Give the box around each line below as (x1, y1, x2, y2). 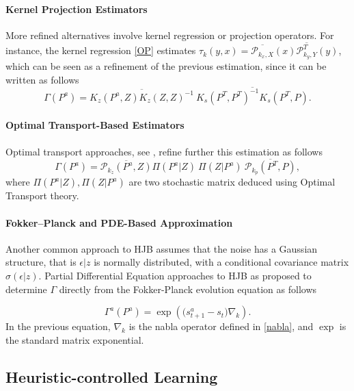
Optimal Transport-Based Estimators (5, 118, 185, 132)
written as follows (5, 72, 79, 86)
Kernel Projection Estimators (5, 1, 148, 16)
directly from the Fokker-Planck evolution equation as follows (59, 281, 317, 296)
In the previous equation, (5, 319, 111, 333)
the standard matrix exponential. (5, 332, 144, 346)
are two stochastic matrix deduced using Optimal (128, 175, 336, 189)
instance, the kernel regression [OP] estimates (5, 43, 196, 58)
